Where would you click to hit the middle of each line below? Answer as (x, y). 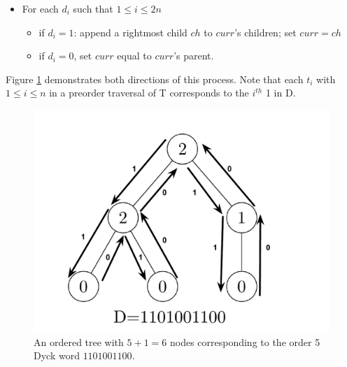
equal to (134, 56)
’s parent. (194, 56)
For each (40, 8)
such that (93, 8)
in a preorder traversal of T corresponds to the (149, 93)
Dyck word (57, 355)
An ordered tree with (79, 341)
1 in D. (281, 93)
